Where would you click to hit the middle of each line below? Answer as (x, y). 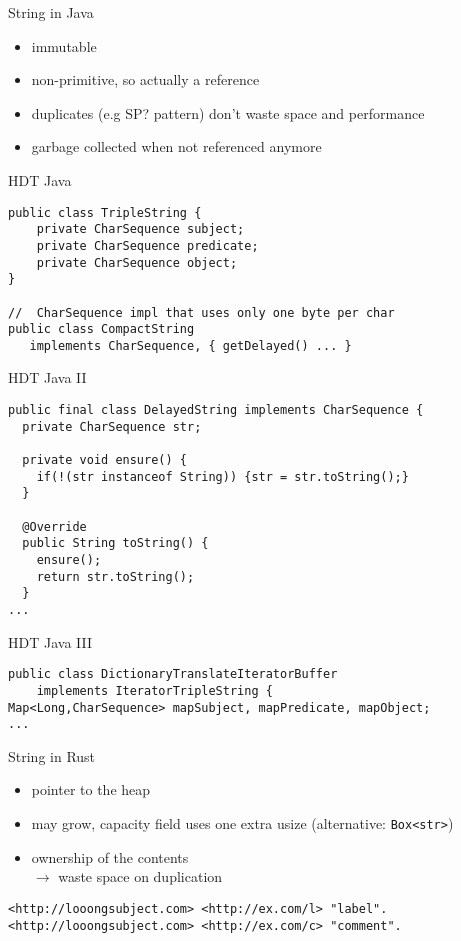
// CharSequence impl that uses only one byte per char (201, 312)
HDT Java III (50, 641)
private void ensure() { (104, 460)
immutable (64, 45)
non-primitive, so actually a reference (145, 79)
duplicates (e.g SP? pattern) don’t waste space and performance (228, 112)
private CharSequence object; (137, 262)
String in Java (51, 12)
